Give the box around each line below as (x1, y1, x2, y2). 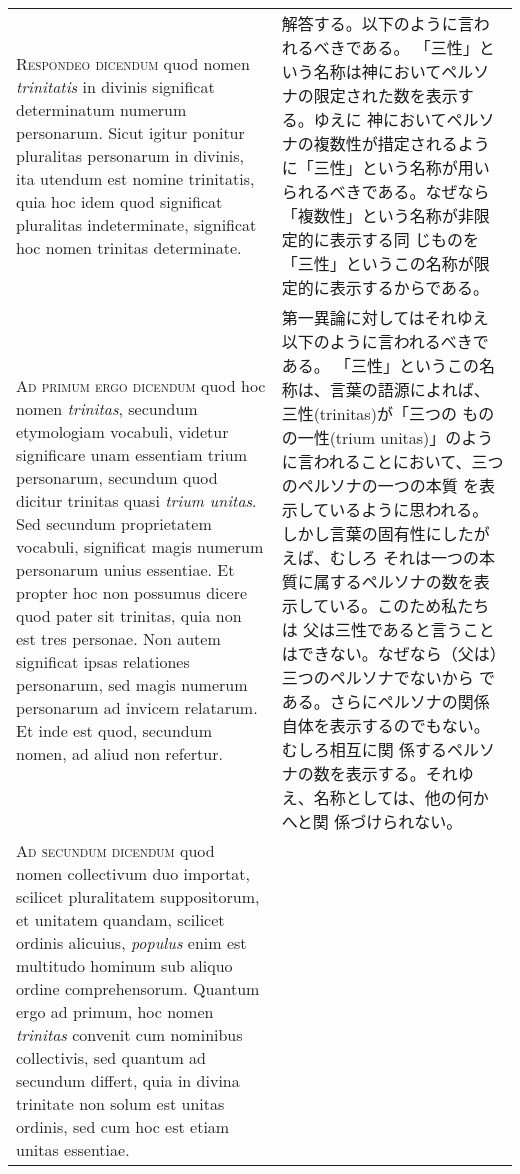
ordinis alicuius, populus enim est (16, 931, 247, 954)
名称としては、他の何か (313, 786, 489, 809)
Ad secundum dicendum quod (16, 839, 215, 862)
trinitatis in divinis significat (16, 74, 215, 98)
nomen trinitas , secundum (16, 396, 198, 420)
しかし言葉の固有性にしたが (281, 522, 490, 545)
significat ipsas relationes (16, 649, 190, 673)
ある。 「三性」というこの (281, 354, 479, 377)
